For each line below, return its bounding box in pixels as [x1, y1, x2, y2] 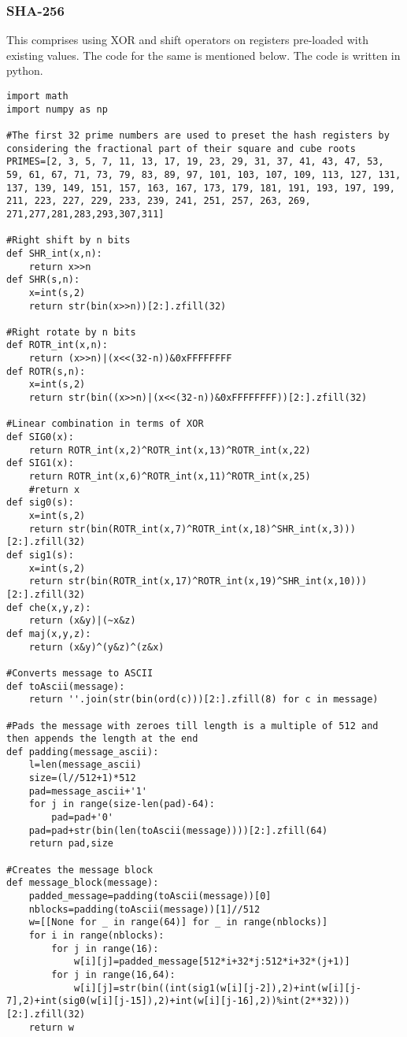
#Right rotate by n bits [6, 326, 136, 338]
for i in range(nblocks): [28, 930, 165, 941]
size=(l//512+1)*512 [28, 772, 136, 784]
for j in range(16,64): [51, 968, 176, 980]
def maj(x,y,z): [6, 628, 91, 639]
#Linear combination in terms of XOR [6, 418, 204, 430]
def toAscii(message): [6, 680, 125, 692]
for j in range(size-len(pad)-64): [28, 798, 215, 810]
